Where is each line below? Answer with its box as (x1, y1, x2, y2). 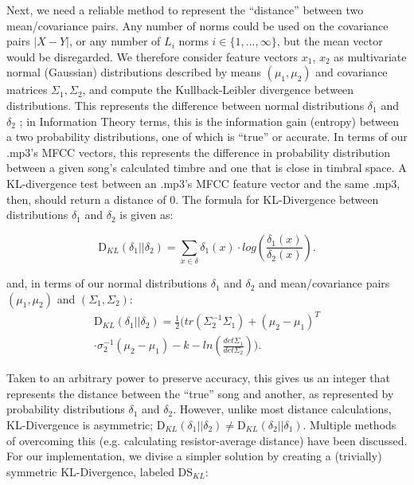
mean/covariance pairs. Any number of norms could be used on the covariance (6, 17, 389, 33)
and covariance (315, 64, 388, 80)
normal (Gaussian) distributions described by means (6, 64, 261, 80)
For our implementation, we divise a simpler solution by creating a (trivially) (6, 448, 382, 464)
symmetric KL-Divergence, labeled (6, 463, 174, 479)
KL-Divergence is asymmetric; (6, 416, 154, 432)
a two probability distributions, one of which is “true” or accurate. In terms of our (6, 128, 408, 145)
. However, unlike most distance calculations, (173, 401, 392, 417)
